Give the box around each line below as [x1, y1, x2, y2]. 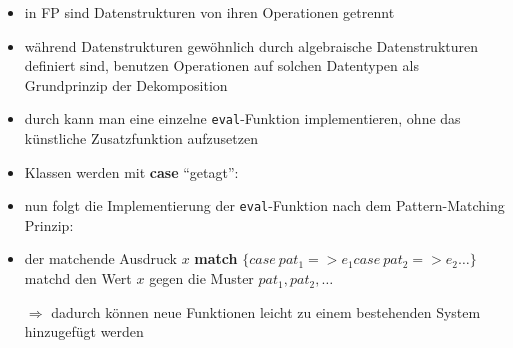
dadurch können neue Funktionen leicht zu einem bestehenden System [51, 301, 481, 322]
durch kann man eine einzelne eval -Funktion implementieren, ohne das [24, 108, 461, 129]
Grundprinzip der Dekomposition [24, 74, 228, 95]
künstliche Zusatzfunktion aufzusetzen [24, 128, 258, 149]
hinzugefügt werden [24, 321, 144, 342]
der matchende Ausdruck [24, 248, 178, 269]
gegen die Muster [149, 268, 254, 289]
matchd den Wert [24, 268, 132, 289]
